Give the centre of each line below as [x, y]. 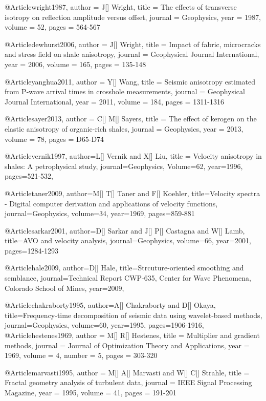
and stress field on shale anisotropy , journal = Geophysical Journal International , [132, 54]
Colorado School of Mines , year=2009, [64, 288]
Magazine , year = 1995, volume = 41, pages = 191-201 [91, 392]
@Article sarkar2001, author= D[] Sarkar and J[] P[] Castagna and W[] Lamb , [125, 230]
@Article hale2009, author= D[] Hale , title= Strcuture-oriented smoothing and [124, 268]
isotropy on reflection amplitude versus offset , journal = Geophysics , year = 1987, [133, 17]
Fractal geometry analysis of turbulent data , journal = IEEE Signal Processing [128, 382]
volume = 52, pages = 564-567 [52, 27]
